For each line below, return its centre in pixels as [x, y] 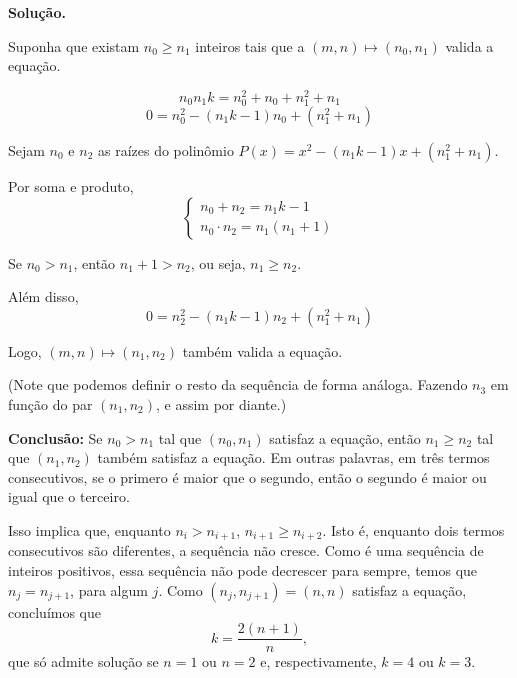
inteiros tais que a [250, 45]
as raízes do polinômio [166, 150]
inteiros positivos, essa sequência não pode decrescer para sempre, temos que [243, 570]
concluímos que [55, 611]
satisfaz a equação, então [345, 437]
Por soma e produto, [71, 186]
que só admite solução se [83, 661]
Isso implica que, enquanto [89, 529]
